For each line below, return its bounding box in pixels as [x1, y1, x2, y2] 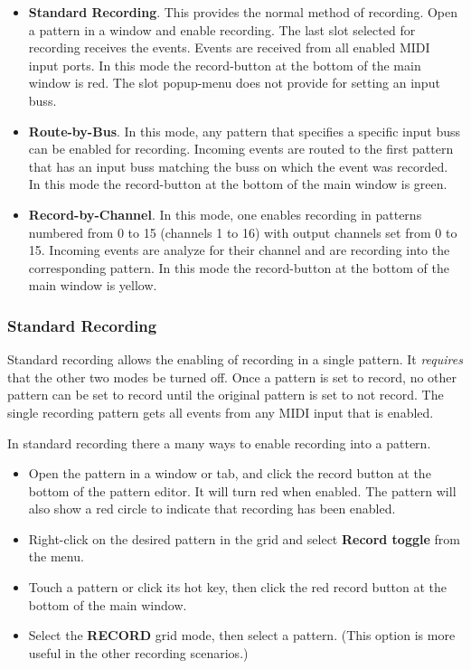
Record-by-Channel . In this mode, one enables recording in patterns [28, 204, 422, 223]
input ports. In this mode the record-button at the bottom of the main [28, 55, 421, 74]
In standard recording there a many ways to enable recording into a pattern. [7, 433, 431, 452]
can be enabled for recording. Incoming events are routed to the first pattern [28, 139, 454, 158]
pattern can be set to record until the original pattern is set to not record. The [7, 385, 444, 404]
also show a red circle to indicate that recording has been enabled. [28, 499, 396, 518]
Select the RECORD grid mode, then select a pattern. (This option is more [28, 626, 456, 645]
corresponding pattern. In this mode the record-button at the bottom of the [28, 258, 449, 277]
